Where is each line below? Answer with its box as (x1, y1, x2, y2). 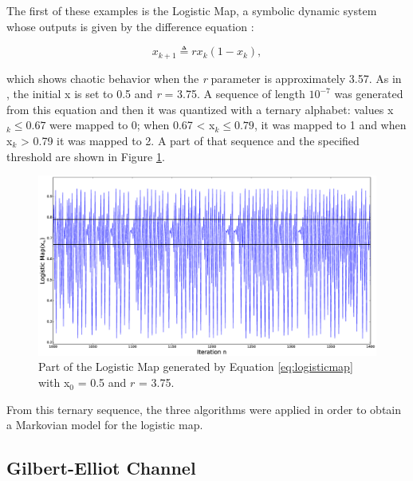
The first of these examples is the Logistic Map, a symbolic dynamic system (6, 2, 377, 18)
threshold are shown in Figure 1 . (6, 148, 165, 164)
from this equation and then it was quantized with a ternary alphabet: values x (6, 101, 394, 117)
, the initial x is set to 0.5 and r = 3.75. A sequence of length (6, 85, 305, 102)
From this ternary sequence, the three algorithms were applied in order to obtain (6, 400, 402, 417)
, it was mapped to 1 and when (254, 116, 407, 133)
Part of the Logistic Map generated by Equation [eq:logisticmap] (38, 358, 353, 375)
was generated (334, 85, 403, 102)
